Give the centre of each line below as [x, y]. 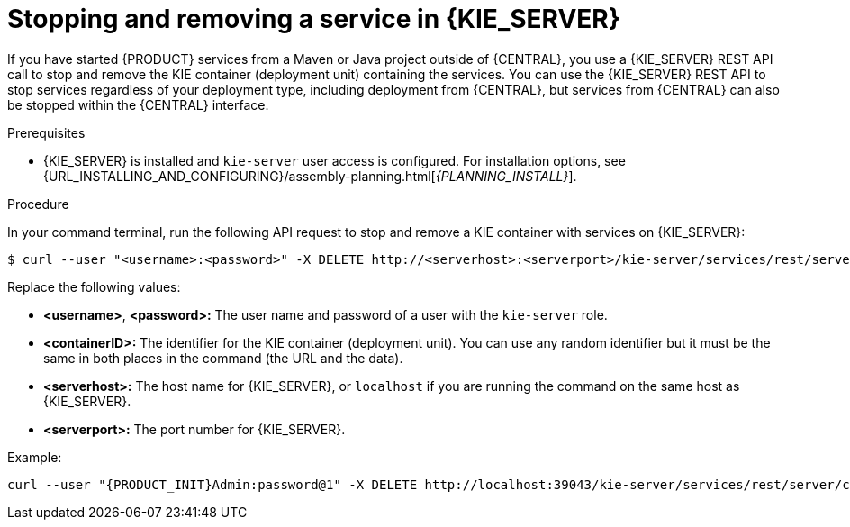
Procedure [38, 204]
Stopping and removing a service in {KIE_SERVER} [314, 19]
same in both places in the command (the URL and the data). [223, 358]
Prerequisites [46, 132]
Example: [35, 457]
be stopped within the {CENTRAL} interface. [138, 104]
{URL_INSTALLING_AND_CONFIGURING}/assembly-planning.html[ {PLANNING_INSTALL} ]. [310, 176]
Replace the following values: [94, 286]
